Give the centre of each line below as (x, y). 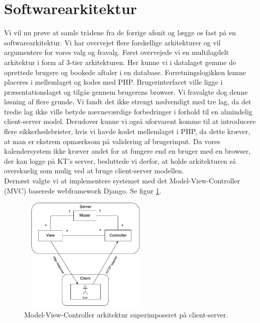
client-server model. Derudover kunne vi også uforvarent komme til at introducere (130, 121)
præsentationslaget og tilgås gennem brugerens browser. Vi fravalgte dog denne (126, 91)
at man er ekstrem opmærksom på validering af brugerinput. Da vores (112, 141)
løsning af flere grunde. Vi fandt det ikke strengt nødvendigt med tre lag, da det (128, 102)
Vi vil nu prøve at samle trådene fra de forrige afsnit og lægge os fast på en (120, 33)
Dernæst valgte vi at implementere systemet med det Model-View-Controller (122, 181)
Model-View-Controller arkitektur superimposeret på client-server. (126, 314)
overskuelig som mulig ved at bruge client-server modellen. (94, 171)
